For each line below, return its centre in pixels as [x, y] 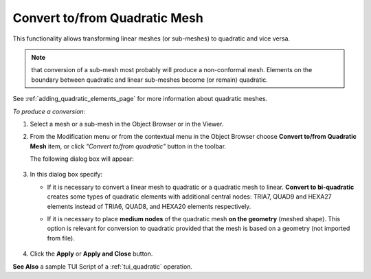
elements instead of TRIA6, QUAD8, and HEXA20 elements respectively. [149, 206]
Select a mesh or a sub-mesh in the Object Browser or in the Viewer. [127, 124]
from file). [61, 238]
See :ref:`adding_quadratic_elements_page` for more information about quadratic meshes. [140, 99]
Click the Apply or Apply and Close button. [91, 254]
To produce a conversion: [49, 111]
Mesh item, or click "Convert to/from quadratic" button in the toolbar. [128, 146]
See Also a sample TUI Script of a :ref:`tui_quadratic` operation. [102, 266]
